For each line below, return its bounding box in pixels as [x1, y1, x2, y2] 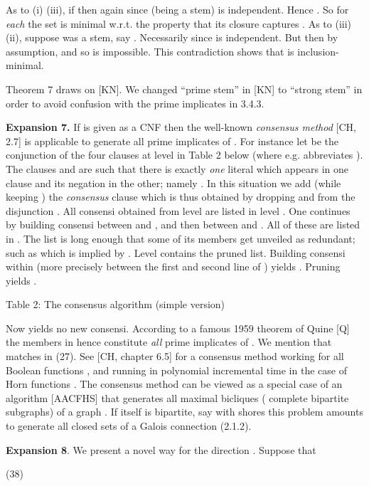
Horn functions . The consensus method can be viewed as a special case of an [6, 376, 343, 391]
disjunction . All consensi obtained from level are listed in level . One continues [6, 203, 351, 218]
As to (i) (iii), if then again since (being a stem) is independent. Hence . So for [6, 2, 349, 16]
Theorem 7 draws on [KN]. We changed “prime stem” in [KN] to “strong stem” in [6, 81, 363, 96]
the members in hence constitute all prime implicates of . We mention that [6, 334, 332, 349]
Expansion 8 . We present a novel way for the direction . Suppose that [6, 442, 316, 457]
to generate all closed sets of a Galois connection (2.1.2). [6, 418, 252, 433]
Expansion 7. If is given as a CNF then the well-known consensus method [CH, [6, 120, 356, 134]
